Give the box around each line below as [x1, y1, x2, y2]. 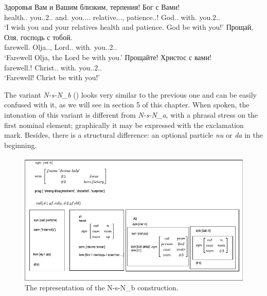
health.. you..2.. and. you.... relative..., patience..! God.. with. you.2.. [4, 11, 220, 22]
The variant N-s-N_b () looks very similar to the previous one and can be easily [4, 89, 257, 100]
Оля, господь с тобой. [4, 31, 73, 42]
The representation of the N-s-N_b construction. [25, 282, 179, 293]
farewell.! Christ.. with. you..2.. [4, 62, 102, 72]
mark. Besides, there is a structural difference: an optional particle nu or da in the [4, 129, 263, 140]
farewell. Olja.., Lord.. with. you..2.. [4, 42, 117, 52]
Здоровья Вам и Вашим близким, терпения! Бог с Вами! [4, 2, 180, 12]
